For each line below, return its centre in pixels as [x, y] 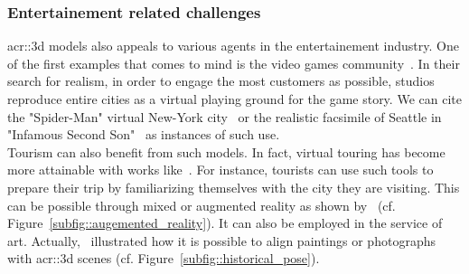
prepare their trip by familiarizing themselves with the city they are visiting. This [234, 187]
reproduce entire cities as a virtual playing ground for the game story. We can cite [234, 99]
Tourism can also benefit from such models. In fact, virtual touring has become [226, 151]
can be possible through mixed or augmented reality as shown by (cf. [202, 205]
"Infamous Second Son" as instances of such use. [144, 134]
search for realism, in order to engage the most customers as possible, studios [221, 81]
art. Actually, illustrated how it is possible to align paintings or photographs [221, 240]
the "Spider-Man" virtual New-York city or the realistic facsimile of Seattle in [225, 116]
